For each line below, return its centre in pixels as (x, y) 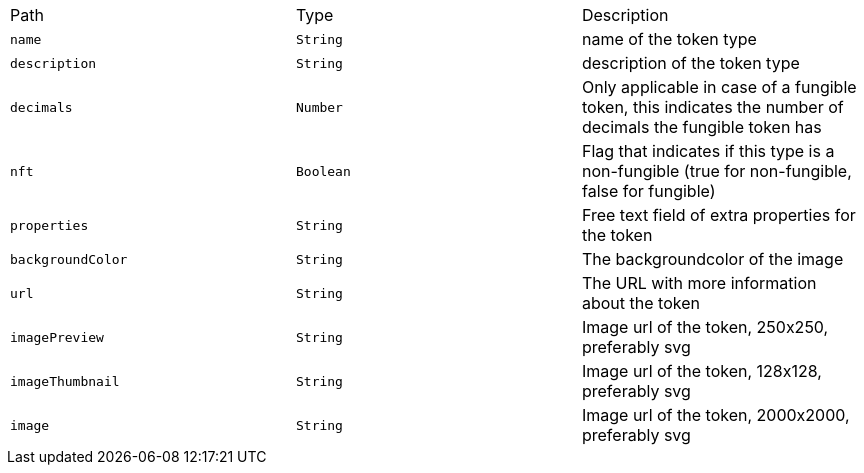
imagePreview (57, 337)
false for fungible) (648, 191)
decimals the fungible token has (701, 127)
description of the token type (690, 63)
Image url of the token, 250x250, (705, 327)
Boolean (323, 171)
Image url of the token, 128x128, (701, 371)
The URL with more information (699, 283)
